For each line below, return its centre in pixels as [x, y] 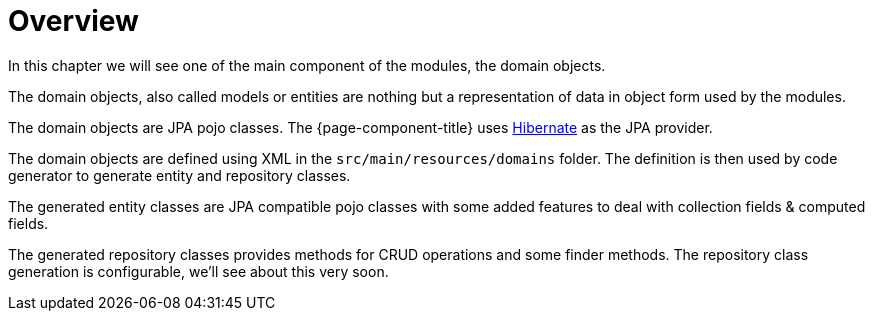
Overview [73, 21]
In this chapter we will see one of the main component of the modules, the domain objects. [307, 65]
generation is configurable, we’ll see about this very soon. [198, 271]
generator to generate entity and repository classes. [179, 175]
